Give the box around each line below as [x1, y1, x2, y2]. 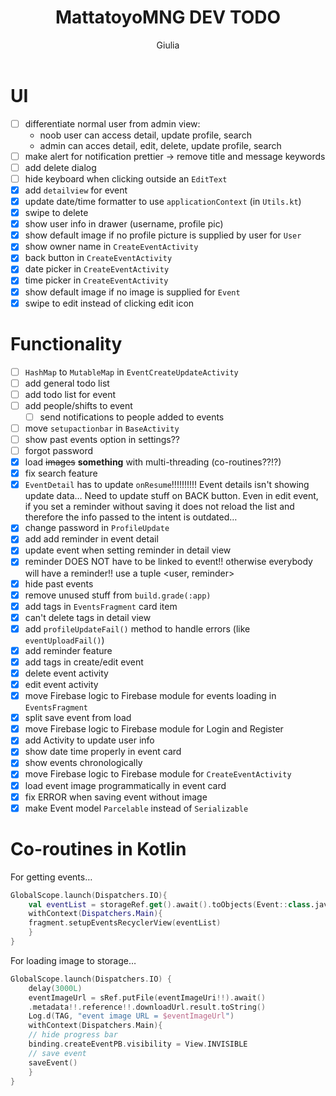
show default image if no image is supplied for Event [24, 286, 241, 298]
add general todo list [24, 377, 110, 389]
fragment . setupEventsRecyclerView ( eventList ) [28, 918, 222, 928]
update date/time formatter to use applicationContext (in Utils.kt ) [24, 196, 302, 207]
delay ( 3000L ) [28, 983, 83, 993]
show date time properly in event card [24, 746, 182, 758]
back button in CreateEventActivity [24, 252, 173, 264]
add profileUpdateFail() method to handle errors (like [24, 622, 251, 635]
